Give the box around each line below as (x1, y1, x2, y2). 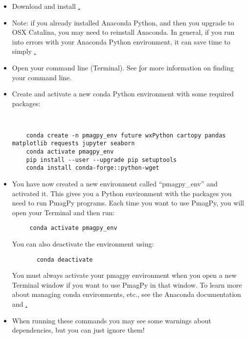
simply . (12, 46, 36, 56)
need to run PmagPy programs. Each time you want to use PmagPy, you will (12, 198, 244, 208)
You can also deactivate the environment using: (12, 238, 154, 248)
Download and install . (12, 1, 80, 11)
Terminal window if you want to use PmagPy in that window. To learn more (12, 279, 242, 290)
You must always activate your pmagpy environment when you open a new (12, 270, 237, 280)
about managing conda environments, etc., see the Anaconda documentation (12, 289, 241, 299)
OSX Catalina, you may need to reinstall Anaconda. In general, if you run (12, 27, 235, 37)
